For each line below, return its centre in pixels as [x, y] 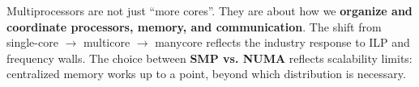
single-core [32, 42]
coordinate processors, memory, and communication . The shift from [194, 26]
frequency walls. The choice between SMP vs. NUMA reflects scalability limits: [209, 58]
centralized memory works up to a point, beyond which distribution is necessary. [206, 74]
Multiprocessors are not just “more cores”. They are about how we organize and [209, 10]
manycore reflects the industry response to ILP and [282, 42]
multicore [107, 42]
